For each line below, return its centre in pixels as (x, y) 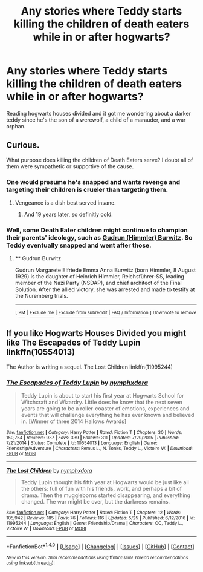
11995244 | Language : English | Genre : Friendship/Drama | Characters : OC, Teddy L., (95, 524)
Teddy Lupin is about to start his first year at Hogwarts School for (102, 396)
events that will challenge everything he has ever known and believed (108, 415)
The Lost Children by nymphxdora (49, 471)
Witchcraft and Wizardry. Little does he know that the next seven (102, 402)
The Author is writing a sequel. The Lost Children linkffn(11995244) (90, 367)
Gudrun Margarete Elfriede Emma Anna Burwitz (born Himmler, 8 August (105, 270)
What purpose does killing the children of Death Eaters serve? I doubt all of (100, 160)
